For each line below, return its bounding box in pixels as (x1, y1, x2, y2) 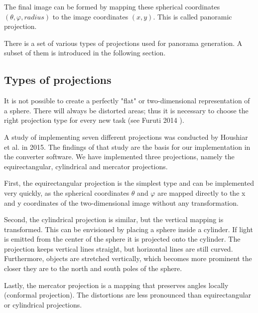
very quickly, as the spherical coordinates (4, 187, 129, 198)
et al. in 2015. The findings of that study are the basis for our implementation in (4, 141, 251, 152)
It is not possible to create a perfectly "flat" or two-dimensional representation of (4, 95, 250, 106)
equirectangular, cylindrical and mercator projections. (4, 161, 168, 171)
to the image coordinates (52, 11, 129, 21)
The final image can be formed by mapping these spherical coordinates (4, 1, 220, 11)
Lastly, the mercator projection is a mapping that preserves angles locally (4, 280, 229, 290)
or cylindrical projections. (4, 299, 82, 310)
